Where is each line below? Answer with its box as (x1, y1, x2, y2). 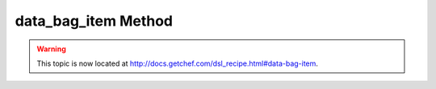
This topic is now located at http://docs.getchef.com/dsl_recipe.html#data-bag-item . (36, 59, 319, 68)
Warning (36, 44, 66, 54)
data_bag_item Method (15, 12, 174, 30)
